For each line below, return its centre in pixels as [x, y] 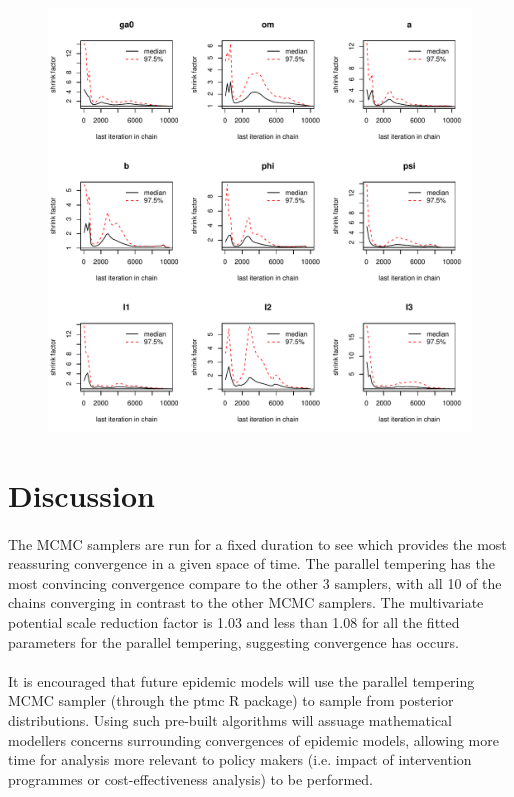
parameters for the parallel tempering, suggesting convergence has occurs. [233, 641]
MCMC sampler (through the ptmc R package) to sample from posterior [231, 700]
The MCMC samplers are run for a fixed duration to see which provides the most [257, 543]
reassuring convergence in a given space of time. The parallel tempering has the [251, 563]
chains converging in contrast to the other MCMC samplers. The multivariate [246, 602]
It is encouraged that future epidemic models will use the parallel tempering [241, 680]
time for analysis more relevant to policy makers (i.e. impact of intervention [240, 759]
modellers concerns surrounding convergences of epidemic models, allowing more [253, 739]
